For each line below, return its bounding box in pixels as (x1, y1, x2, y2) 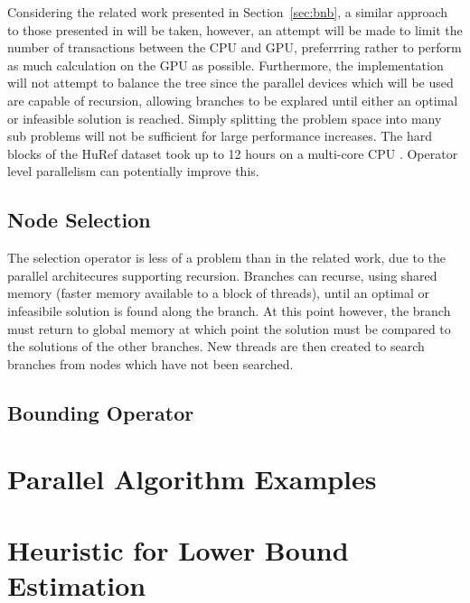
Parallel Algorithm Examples (7, 460, 377, 497)
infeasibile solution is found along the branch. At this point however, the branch (7, 301, 451, 320)
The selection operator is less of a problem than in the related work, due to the (7, 248, 446, 267)
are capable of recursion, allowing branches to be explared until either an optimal (7, 90, 458, 109)
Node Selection (7, 206, 151, 234)
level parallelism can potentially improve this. (7, 162, 259, 181)
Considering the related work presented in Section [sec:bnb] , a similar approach (7, 3, 448, 21)
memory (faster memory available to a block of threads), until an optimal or (7, 283, 430, 302)
